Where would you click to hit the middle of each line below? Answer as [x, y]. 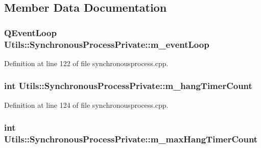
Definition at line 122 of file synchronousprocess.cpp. [86, 63]
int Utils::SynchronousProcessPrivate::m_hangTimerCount [128, 86]
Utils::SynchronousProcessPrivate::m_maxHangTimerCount [131, 139]
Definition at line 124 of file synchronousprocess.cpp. [86, 105]
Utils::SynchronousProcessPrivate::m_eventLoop [107, 44]
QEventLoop [30, 32]
